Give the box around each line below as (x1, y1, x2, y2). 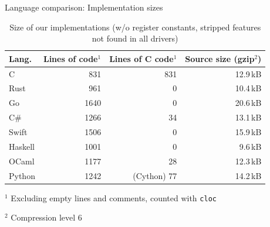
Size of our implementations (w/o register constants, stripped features (9, 20, 261, 33)
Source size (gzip (185, 52, 255, 64)
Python (9, 169, 35, 181)
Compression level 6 (11, 211, 82, 223)
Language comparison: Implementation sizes (5, 1, 163, 13)
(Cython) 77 (133, 169, 177, 181)
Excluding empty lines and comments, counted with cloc (11, 191, 217, 204)
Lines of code (43, 52, 98, 64)
